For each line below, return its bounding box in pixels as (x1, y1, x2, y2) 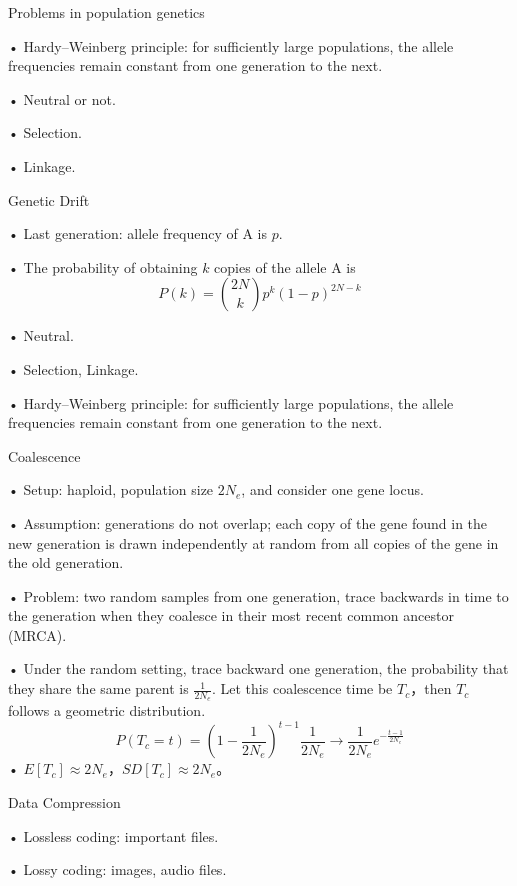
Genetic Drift (8, 189, 90, 210)
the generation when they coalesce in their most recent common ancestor (8, 605, 454, 626)
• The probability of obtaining (8, 256, 198, 277)
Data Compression (8, 791, 121, 812)
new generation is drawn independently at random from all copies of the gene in (8, 532, 499, 553)
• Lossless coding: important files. (8, 825, 219, 846)
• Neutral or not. (8, 88, 116, 109)
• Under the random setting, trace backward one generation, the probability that (8, 658, 509, 679)
